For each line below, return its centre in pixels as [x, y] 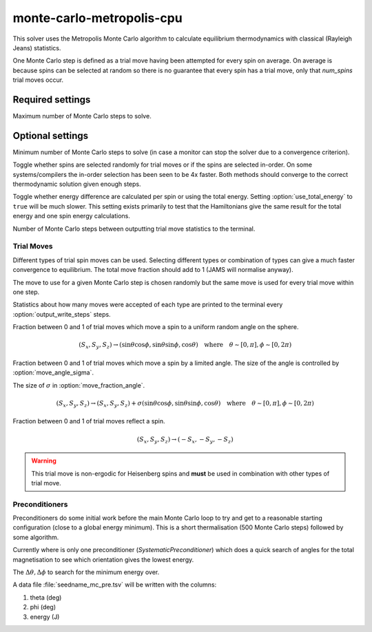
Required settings [52, 99]
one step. [26, 292]
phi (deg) [43, 607]
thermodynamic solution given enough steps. [77, 184]
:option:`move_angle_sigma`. [53, 372]
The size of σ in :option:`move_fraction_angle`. [79, 385]
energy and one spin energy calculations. [71, 216]
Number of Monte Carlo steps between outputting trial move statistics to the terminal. [134, 229]
